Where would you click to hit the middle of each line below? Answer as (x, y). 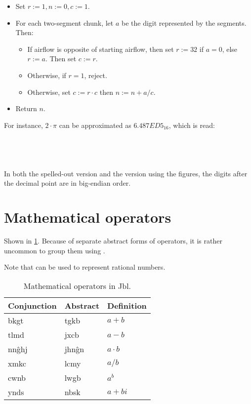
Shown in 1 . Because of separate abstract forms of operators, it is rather (113, 241)
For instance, (23, 125)
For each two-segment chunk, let (64, 22)
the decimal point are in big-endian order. (67, 183)
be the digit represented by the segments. (184, 22)
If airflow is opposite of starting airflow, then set (101, 49)
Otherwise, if (47, 75)
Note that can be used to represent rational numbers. (85, 267)
